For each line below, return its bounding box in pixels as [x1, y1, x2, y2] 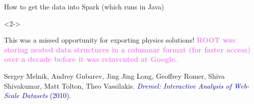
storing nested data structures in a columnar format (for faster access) [4, 44, 251, 54]
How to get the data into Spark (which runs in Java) [4, 1, 164, 11]
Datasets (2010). [21, 90, 71, 101]
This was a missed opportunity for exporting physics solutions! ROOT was [4, 35, 236, 45]
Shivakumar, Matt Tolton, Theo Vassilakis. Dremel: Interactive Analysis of [4, 80, 232, 91]
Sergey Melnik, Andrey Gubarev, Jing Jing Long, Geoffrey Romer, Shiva [4, 70, 225, 81]
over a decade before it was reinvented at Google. [4, 54, 177, 64]
